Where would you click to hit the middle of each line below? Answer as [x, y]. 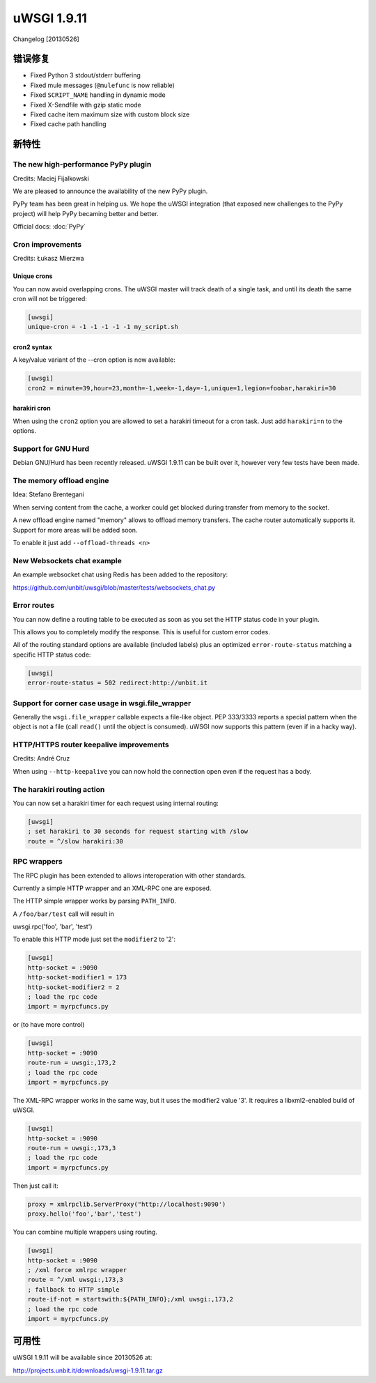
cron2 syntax [32, 347]
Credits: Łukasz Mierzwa [48, 259]
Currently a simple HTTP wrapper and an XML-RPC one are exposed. [112, 888]
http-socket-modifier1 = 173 [77, 977]
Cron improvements [47, 244]
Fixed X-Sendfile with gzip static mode [86, 105]
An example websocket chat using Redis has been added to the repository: [120, 574]
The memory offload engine [61, 481]
